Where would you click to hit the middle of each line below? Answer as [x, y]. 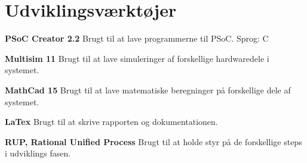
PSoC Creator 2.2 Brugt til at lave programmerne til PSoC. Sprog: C [137, 38]
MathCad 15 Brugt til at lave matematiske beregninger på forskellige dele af [148, 90]
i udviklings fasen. [38, 153]
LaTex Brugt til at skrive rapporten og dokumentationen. [111, 122]
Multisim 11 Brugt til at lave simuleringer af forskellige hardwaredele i [137, 58]
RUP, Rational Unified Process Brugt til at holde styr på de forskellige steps [153, 141]
